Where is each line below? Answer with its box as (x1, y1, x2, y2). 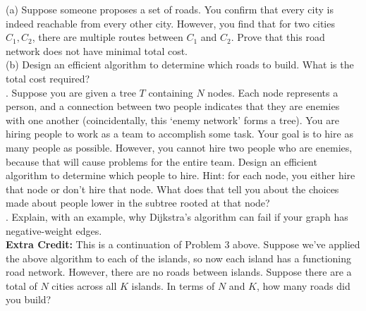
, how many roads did (257, 278, 350, 293)
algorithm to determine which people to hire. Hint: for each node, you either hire (6, 168, 355, 183)
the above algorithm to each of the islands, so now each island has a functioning (6, 250, 352, 265)
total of (6, 278, 37, 293)
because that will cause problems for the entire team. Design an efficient (6, 154, 317, 169)
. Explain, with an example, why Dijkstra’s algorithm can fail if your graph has (6, 209, 348, 224)
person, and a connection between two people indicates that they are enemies (6, 99, 340, 114)
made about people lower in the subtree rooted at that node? (6, 195, 270, 210)
